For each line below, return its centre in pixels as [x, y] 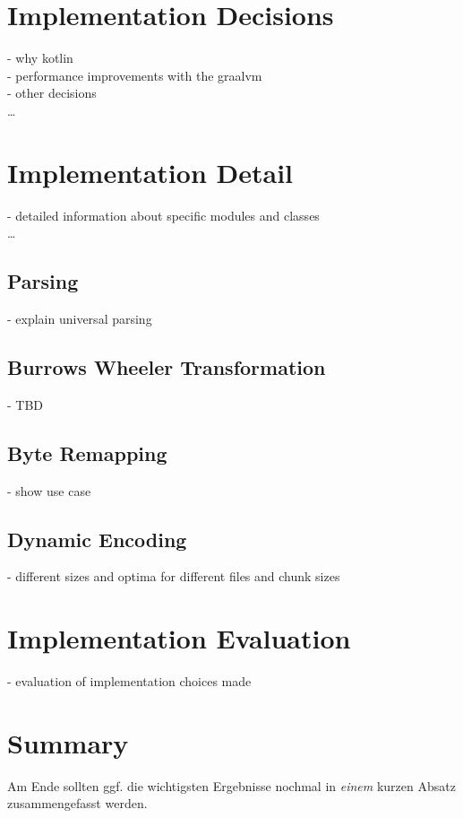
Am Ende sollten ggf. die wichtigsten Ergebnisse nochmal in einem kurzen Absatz [231, 785]
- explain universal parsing [80, 319]
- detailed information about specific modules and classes [163, 215]
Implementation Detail [150, 172]
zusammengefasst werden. [77, 803]
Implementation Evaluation [179, 638]
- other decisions [52, 93]
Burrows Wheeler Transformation [167, 367]
